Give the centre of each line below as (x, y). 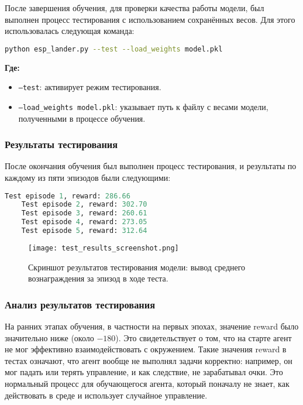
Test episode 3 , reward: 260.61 (84, 213)
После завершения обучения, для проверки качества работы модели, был (135, 8)
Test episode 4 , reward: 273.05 (84, 222)
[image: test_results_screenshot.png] (104, 248)
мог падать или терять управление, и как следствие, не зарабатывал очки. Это (144, 372)
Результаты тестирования (61, 144)
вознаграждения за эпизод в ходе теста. (98, 278)
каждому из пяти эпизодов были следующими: (88, 177)
